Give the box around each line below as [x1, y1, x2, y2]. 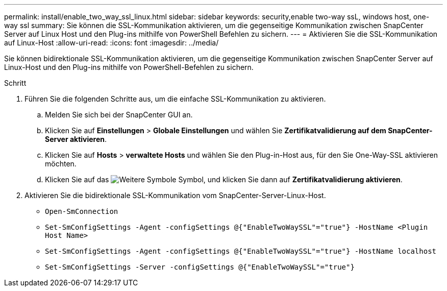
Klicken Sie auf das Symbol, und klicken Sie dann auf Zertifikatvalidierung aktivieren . [45, 175, 403, 184]
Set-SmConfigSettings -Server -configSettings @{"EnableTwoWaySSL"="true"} [45, 263, 355, 271]
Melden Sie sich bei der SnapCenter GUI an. [45, 110, 193, 119]
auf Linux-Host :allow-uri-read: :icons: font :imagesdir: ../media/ [4, 38, 219, 47]
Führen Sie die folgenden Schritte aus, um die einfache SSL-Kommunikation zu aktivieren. [24, 94, 326, 103]
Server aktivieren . [45, 135, 107, 143]
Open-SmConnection [45, 207, 118, 215]
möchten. [45, 159, 77, 168]
